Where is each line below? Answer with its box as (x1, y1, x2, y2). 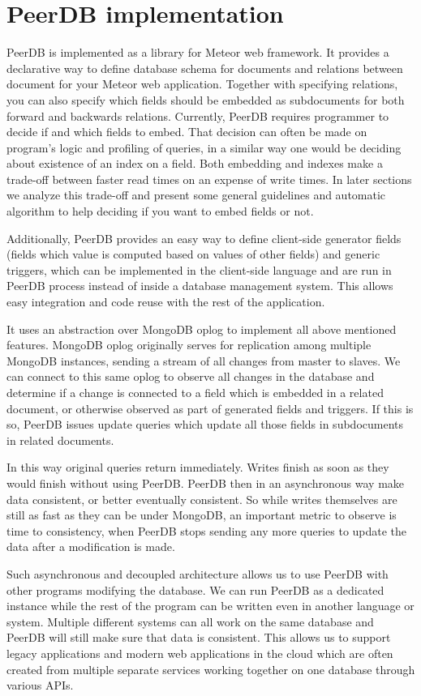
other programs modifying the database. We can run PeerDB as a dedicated (6, 581, 384, 598)
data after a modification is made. (6, 538, 175, 555)
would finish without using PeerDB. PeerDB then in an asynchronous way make (6, 474, 405, 491)
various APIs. (6, 677, 74, 694)
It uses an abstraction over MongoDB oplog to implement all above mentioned (6, 320, 397, 337)
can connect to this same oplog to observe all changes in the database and (6, 368, 375, 385)
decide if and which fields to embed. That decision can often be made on (6, 123, 367, 140)
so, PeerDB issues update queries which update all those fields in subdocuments (6, 416, 404, 433)
